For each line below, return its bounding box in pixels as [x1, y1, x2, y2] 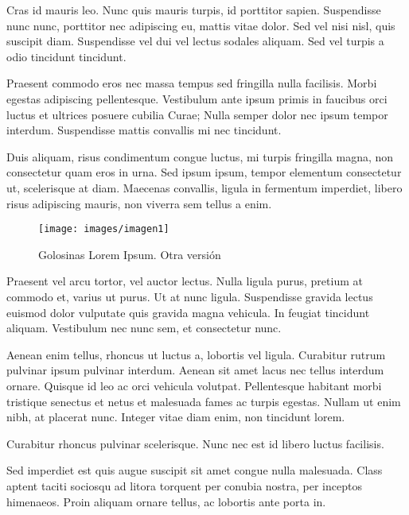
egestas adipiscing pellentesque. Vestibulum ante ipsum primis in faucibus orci [6, 90, 388, 106]
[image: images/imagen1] [38, 223, 169, 235]
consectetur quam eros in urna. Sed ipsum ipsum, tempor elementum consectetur [6, 164, 402, 180]
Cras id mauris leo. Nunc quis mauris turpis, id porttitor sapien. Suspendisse [6, 2, 381, 17]
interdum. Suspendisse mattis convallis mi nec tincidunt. [6, 122, 282, 138]
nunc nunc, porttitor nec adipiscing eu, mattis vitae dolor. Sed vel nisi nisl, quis [6, 17, 395, 33]
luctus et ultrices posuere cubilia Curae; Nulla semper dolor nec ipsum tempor [6, 106, 388, 122]
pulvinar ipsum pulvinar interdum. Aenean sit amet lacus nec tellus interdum [6, 362, 384, 378]
